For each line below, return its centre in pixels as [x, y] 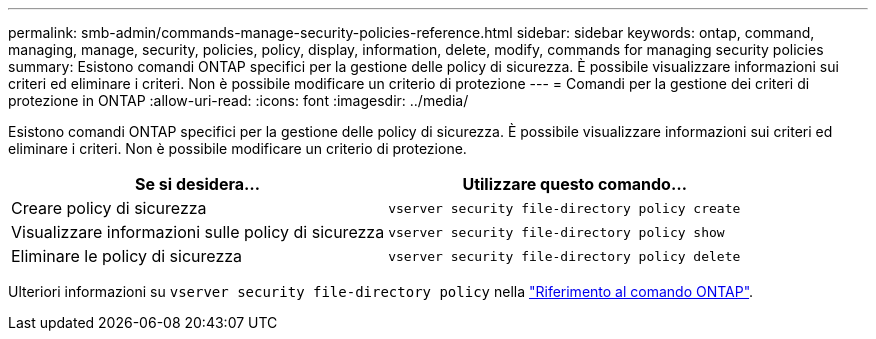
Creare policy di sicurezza [109, 208]
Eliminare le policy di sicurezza [127, 256]
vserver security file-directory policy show [556, 232]
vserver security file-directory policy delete [564, 256]
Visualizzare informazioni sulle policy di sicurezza [198, 232]
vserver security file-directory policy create [564, 208]
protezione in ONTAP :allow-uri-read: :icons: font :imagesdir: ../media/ [238, 100]
